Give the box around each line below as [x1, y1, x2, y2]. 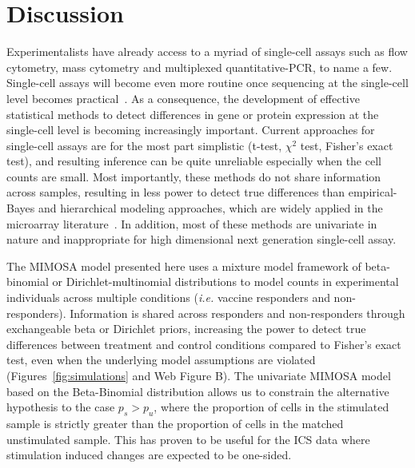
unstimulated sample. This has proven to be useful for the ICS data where [6, 430, 370, 447]
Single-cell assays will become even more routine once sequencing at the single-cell [6, 74, 409, 91]
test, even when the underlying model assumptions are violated [6, 351, 316, 368]
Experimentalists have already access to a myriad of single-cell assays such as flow [6, 43, 408, 60]
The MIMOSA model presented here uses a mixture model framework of [6, 257, 361, 274]
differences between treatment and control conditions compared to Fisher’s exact [6, 335, 401, 352]
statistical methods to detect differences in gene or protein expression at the [6, 105, 379, 122]
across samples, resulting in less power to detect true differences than [6, 184, 345, 200]
